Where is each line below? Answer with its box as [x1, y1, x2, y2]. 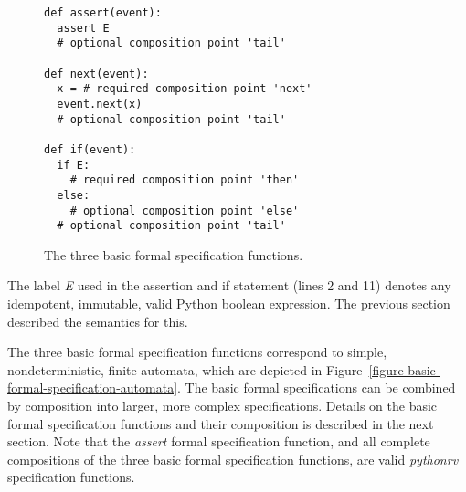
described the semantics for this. [7, 311, 188, 330]
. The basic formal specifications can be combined [177, 378, 456, 397]
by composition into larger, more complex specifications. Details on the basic [7, 396, 438, 414]
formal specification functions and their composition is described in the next [7, 413, 434, 433]
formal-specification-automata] [7, 378, 178, 397]
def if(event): [44, 142, 136, 156]
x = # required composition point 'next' [57, 82, 312, 96]
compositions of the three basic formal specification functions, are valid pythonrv [7, 449, 459, 468]
